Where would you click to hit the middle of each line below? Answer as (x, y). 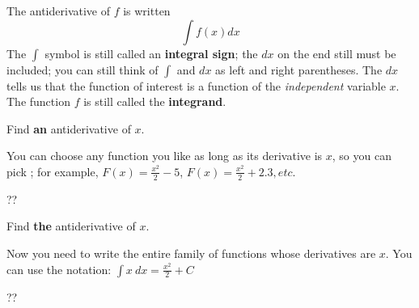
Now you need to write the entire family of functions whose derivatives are (191, 253)
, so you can (362, 156)
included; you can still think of (83, 69)
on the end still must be (337, 53)
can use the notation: (59, 269)
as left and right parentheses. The (299, 69)
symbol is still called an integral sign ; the (151, 53)
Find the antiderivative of (71, 226)
